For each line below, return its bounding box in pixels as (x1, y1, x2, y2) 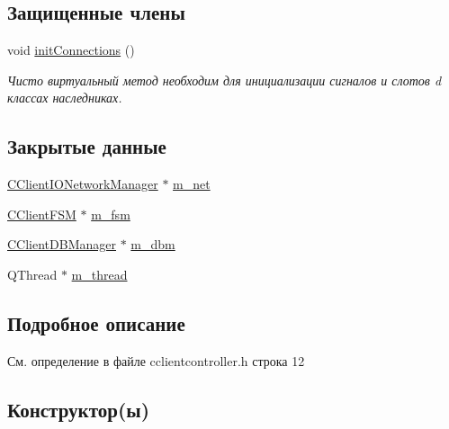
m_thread (71, 264, 128, 283)
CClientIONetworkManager (7, 174, 158, 193)
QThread (7, 264, 58, 283)
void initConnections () (7, 40, 135, 59)
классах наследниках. (7, 88, 122, 107)
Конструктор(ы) (7, 395, 150, 423)
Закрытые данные (7, 132, 166, 160)
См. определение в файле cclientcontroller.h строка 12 (7, 351, 305, 370)
